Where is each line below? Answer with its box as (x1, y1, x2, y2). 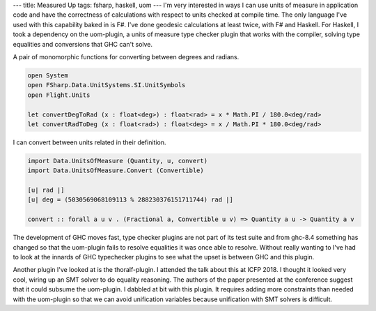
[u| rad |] (27, 186, 65, 195)
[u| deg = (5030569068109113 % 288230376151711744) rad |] (27, 196, 233, 204)
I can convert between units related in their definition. (13, 138, 166, 146)
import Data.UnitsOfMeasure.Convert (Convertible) (27, 167, 205, 174)
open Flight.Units (27, 91, 91, 99)
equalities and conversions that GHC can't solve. (13, 40, 153, 48)
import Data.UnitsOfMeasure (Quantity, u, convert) (27, 157, 208, 165)
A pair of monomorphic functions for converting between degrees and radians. (13, 52, 240, 61)
